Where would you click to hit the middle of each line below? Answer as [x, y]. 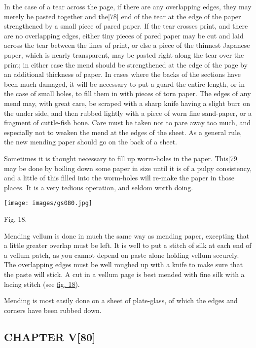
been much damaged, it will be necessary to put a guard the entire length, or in [124, 84]
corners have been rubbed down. [53, 310]
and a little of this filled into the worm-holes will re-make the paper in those [119, 178]
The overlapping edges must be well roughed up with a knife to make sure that [124, 264]
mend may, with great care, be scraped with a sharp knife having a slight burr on [127, 103]
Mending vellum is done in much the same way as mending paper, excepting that [127, 235]
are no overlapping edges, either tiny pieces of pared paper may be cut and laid [124, 35]
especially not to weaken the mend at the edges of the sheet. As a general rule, [123, 132]
